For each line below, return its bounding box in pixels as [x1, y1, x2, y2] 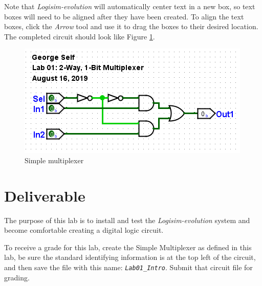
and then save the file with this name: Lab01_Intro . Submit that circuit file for [4, 262, 253, 273]
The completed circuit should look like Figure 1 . [4, 31, 155, 41]
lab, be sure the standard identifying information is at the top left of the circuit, [4, 252, 256, 262]
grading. [4, 272, 30, 282]
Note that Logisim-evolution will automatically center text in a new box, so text [4, 1, 255, 11]
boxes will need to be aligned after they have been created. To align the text [4, 11, 244, 21]
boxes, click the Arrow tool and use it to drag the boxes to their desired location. [4, 21, 258, 32]
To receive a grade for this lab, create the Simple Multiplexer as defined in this [4, 241, 252, 252]
